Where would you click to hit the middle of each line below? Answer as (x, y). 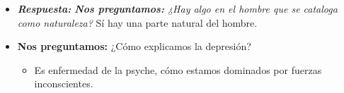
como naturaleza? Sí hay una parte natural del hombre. (137, 22)
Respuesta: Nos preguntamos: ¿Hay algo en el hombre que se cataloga (177, 8)
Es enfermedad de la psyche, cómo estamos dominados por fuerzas (178, 69)
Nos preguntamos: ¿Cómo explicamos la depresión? (134, 46)
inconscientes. (64, 83)
